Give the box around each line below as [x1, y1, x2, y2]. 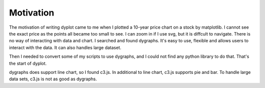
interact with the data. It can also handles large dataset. [9, 44, 122, 51]
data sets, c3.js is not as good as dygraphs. [9, 76, 97, 82]
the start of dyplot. [9, 60, 47, 66]
